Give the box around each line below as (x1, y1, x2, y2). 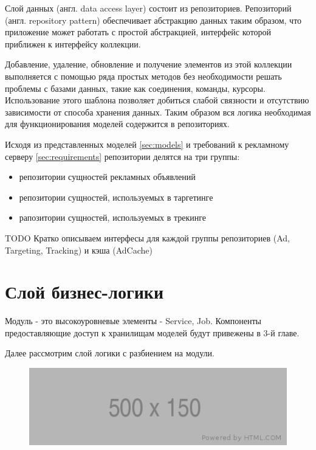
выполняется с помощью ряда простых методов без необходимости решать (5, 69, 282, 82)
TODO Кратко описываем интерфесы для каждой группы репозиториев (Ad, (5, 231, 290, 244)
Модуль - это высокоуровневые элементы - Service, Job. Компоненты (5, 314, 261, 327)
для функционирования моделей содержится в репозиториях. (5, 117, 230, 130)
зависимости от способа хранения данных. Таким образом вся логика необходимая (5, 105, 311, 118)
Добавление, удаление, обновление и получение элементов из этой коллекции (5, 58, 292, 71)
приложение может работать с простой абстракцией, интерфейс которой (5, 26, 272, 38)
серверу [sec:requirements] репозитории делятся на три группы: (5, 150, 240, 162)
